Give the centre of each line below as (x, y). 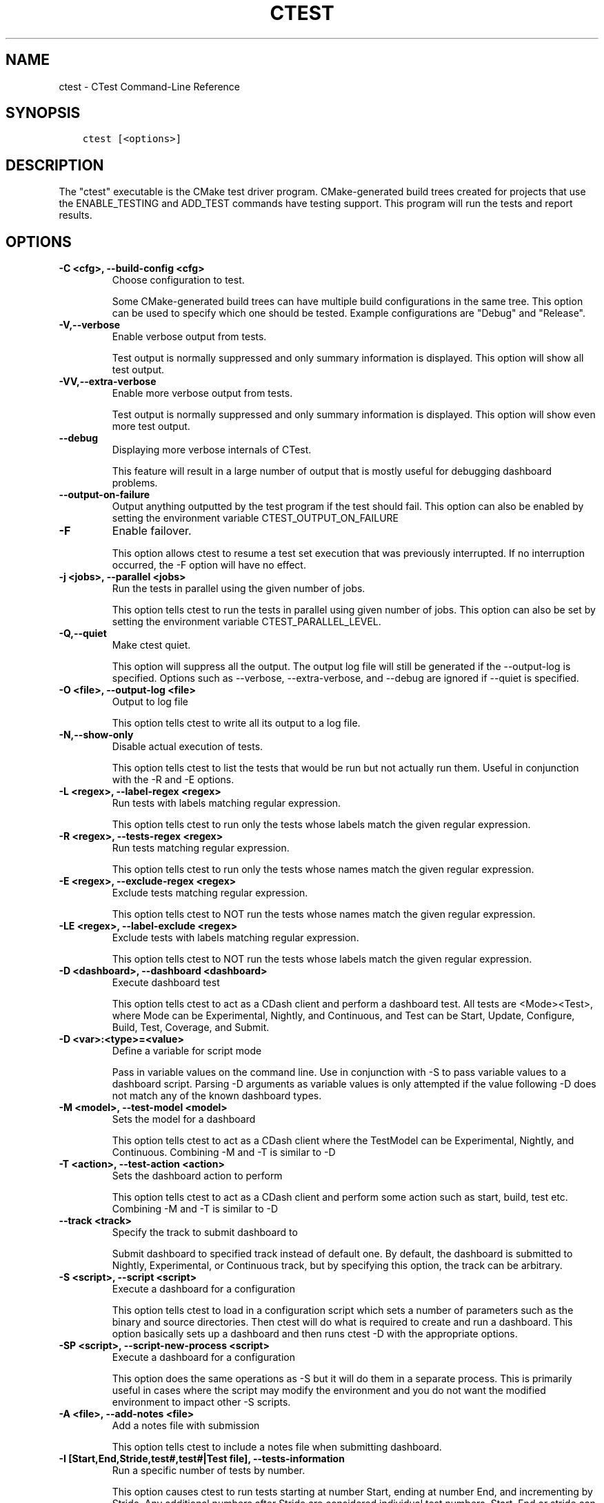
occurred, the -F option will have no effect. (209, 565)
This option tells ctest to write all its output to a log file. (236, 723)
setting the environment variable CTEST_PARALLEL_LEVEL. (246, 622)
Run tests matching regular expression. (201, 848)
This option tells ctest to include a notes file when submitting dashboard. (277, 1447)
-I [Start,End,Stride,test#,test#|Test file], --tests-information (202, 1459)
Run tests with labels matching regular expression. (226, 803)
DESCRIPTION (55, 165)
